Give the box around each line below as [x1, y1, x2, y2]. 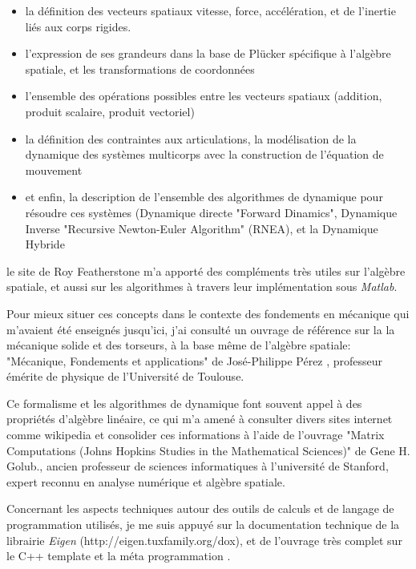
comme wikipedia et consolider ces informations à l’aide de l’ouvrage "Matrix [6, 426, 385, 443]
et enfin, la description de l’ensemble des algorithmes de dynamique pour [25, 188, 383, 205]
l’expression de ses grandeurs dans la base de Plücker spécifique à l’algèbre [25, 45, 391, 62]
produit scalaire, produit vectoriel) [25, 103, 195, 119]
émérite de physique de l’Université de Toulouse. [6, 368, 244, 385]
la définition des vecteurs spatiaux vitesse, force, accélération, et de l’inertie [25, 2, 396, 18]
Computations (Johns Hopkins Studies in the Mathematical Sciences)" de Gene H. [6, 442, 410, 458]
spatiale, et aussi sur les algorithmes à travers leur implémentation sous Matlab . [6, 278, 398, 295]
